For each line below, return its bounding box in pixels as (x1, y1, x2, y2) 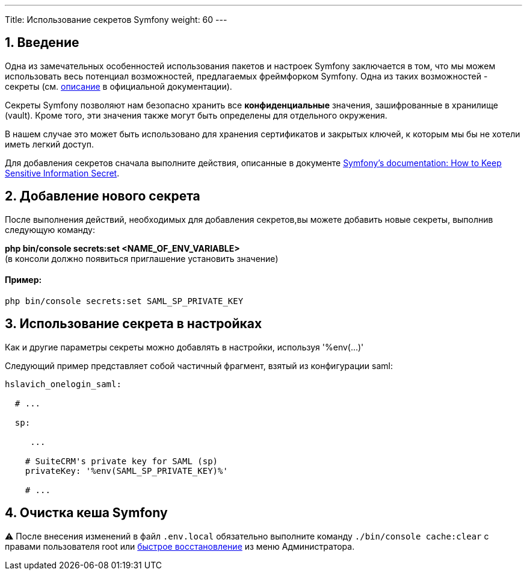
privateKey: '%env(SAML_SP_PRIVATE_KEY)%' (25, 465, 228, 476)
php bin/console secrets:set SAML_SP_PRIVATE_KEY (5, 296, 244, 306)
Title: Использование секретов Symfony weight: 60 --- (5, 14, 227, 25)
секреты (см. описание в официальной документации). (5, 81, 232, 92)
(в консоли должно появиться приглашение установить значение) (5, 253, 279, 264)
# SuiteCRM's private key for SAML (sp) (25, 456, 218, 466)
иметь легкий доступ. (5, 138, 94, 149)
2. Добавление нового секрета (5, 188, 200, 204)
